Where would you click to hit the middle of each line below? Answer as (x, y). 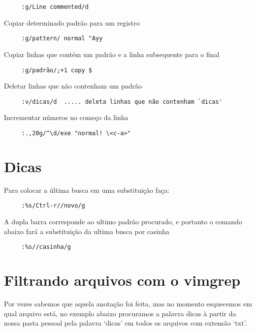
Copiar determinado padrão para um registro (72, 22)
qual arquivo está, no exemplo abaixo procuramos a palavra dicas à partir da (120, 313)
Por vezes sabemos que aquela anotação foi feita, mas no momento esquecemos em (128, 303)
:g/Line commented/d (55, 7)
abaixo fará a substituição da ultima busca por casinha (87, 231)
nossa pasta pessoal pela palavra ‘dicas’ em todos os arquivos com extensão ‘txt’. (126, 323)
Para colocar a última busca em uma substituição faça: (87, 190)
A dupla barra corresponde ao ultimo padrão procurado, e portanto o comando (123, 222)
